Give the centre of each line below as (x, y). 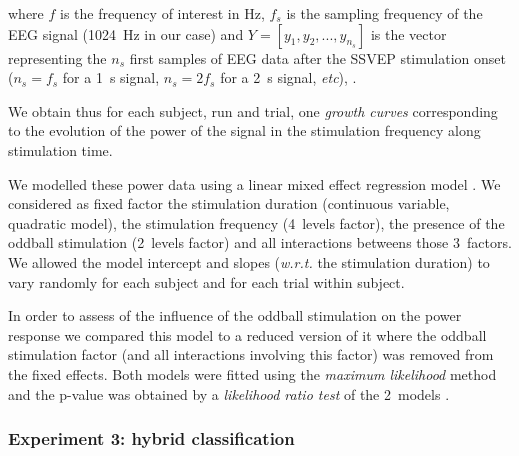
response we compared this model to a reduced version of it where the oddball (247, 334)
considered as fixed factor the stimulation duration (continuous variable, (229, 203)
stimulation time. (60, 149)
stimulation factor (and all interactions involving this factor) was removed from (251, 354)
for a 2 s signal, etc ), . (288, 77)
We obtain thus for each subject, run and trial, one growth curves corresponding (253, 110)
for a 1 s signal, (111, 77)
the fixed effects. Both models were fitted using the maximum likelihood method (252, 373)
